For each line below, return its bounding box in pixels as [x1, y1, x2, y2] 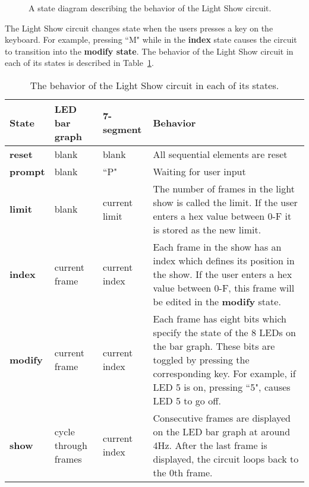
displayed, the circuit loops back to [153, 451, 299, 466]
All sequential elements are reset [153, 147, 288, 161]
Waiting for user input [153, 164, 246, 178]
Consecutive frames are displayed [153, 410, 291, 425]
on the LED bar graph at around [153, 424, 291, 438]
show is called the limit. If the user [153, 195, 298, 209]
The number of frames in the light [153, 181, 295, 195]
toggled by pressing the [153, 352, 250, 366]
